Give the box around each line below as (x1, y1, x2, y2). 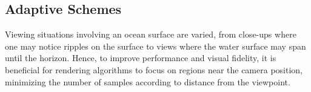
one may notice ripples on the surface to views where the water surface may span (5, 39, 306, 52)
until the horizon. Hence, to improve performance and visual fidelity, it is (5, 51, 276, 64)
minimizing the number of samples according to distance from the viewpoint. (5, 75, 290, 88)
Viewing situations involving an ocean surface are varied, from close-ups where (5, 28, 296, 41)
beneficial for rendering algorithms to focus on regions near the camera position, (5, 63, 303, 76)
